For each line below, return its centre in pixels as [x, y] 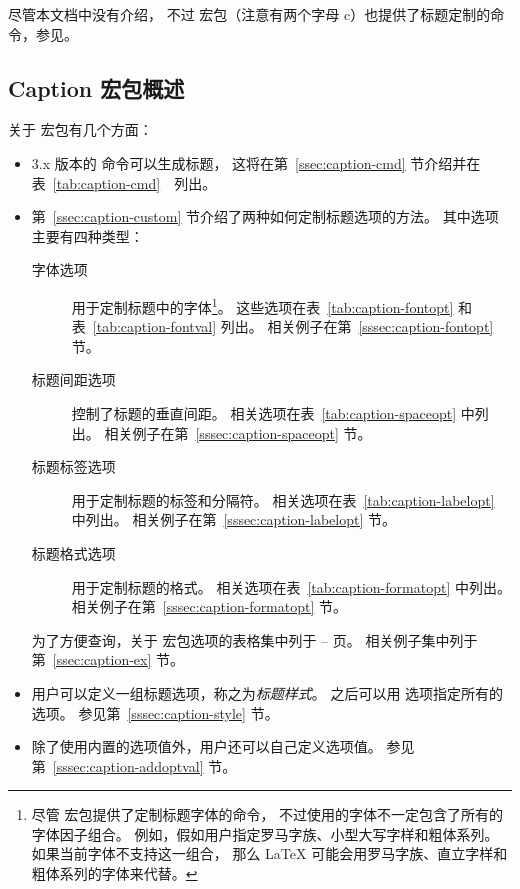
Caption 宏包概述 [96, 87]
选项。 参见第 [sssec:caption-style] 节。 [155, 712]
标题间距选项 [73, 379]
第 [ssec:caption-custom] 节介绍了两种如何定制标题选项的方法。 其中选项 [265, 216]
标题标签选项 [73, 466]
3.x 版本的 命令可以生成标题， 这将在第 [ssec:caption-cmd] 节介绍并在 [256, 162]
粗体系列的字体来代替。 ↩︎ [114, 873]
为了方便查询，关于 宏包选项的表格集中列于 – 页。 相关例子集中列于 [254, 639]
